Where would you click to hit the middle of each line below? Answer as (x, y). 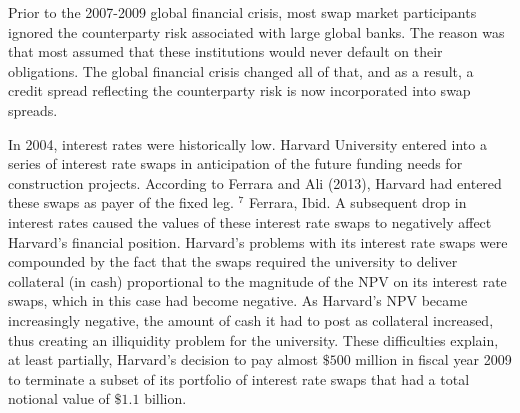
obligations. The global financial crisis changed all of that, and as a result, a (241, 70)
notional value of (59, 398)
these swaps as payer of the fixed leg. (121, 202)
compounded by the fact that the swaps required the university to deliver (233, 261)
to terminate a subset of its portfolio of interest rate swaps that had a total (239, 378)
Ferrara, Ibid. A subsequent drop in (357, 202)
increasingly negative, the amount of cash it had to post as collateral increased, (251, 319)
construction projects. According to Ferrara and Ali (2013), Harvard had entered (255, 182)
